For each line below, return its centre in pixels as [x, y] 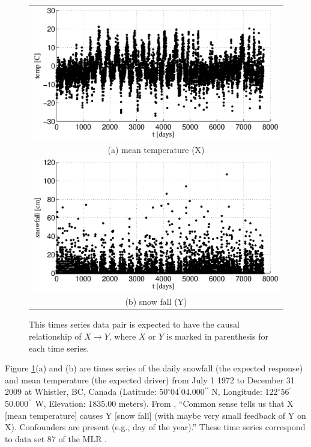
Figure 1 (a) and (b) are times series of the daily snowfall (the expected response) [154, 368]
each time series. [59, 348]
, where [122, 336]
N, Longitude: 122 [245, 391]
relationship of [55, 336]
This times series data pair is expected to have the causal [134, 324]
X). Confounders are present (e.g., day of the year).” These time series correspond [155, 427]
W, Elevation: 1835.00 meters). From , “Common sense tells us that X [164, 403]
